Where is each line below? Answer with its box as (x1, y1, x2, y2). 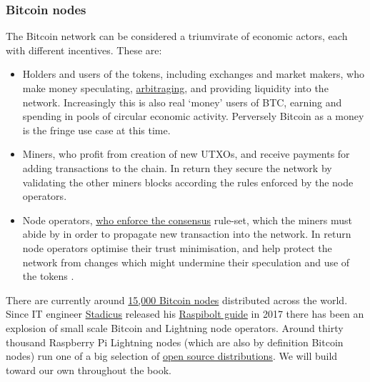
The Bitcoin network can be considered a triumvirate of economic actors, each (6, 29, 348, 44)
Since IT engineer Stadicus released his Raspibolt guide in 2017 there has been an (6, 306, 364, 321)
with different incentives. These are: (6, 42, 162, 57)
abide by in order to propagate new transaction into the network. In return (22, 226, 351, 241)
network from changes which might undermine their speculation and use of (22, 254, 350, 269)
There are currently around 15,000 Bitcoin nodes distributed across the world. (6, 292, 348, 307)
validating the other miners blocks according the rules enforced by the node (22, 174, 354, 189)
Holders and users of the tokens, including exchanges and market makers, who (22, 66, 364, 81)
